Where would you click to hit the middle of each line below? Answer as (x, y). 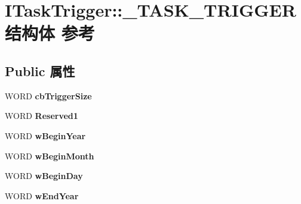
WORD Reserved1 (42, 116)
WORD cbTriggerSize (48, 95)
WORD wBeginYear (45, 135)
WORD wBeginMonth (50, 156)
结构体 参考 (50, 33)
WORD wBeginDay (44, 176)
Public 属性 (40, 70)
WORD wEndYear (42, 195)
